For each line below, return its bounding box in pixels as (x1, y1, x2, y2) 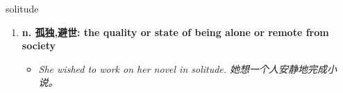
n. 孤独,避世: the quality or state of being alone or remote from (22, 24, 329, 39)
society (22, 38, 56, 53)
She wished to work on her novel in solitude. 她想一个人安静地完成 (38, 61, 328, 76)
